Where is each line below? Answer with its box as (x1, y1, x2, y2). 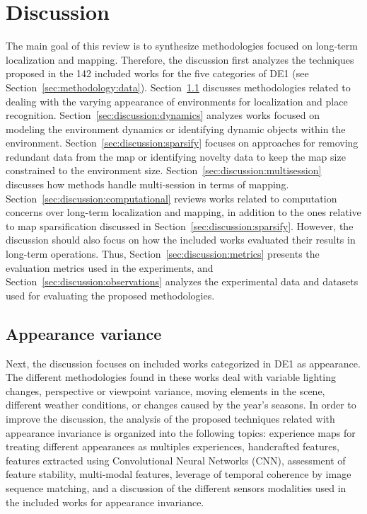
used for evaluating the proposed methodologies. (6, 287, 215, 302)
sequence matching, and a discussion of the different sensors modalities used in (6, 480, 346, 495)
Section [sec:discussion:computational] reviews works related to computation (6, 190, 337, 205)
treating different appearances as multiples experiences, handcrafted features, (6, 439, 339, 454)
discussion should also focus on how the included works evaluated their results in (6, 232, 356, 247)
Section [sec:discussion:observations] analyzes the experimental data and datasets (6, 274, 359, 289)
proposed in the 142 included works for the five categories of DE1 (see (6, 66, 309, 81)
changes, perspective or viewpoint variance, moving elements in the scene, (6, 383, 325, 398)
